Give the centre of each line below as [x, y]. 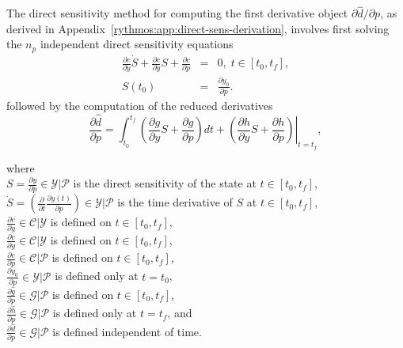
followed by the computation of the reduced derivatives [140, 106]
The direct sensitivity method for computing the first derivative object [177, 13]
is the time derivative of [175, 202]
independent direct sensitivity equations [137, 44]
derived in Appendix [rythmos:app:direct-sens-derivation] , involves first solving [198, 28]
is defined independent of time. [127, 331]
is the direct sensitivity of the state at [165, 183]
